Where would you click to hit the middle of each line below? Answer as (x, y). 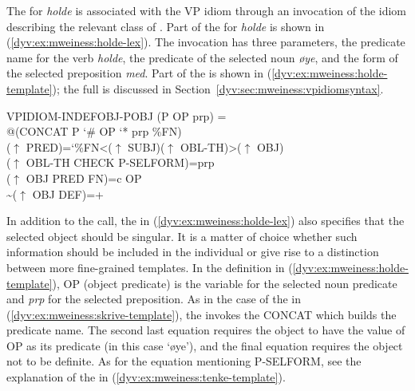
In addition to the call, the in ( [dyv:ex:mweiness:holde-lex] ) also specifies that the (206, 221)
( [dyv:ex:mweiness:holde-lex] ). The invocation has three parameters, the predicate (206, 42)
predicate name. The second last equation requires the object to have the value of (206, 330)
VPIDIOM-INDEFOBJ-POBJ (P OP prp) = (117, 115)
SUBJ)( (146, 146)
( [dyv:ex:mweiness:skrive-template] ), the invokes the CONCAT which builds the (202, 314)
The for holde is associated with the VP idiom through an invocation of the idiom (207, 10)
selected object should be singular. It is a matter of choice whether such (182, 236)
